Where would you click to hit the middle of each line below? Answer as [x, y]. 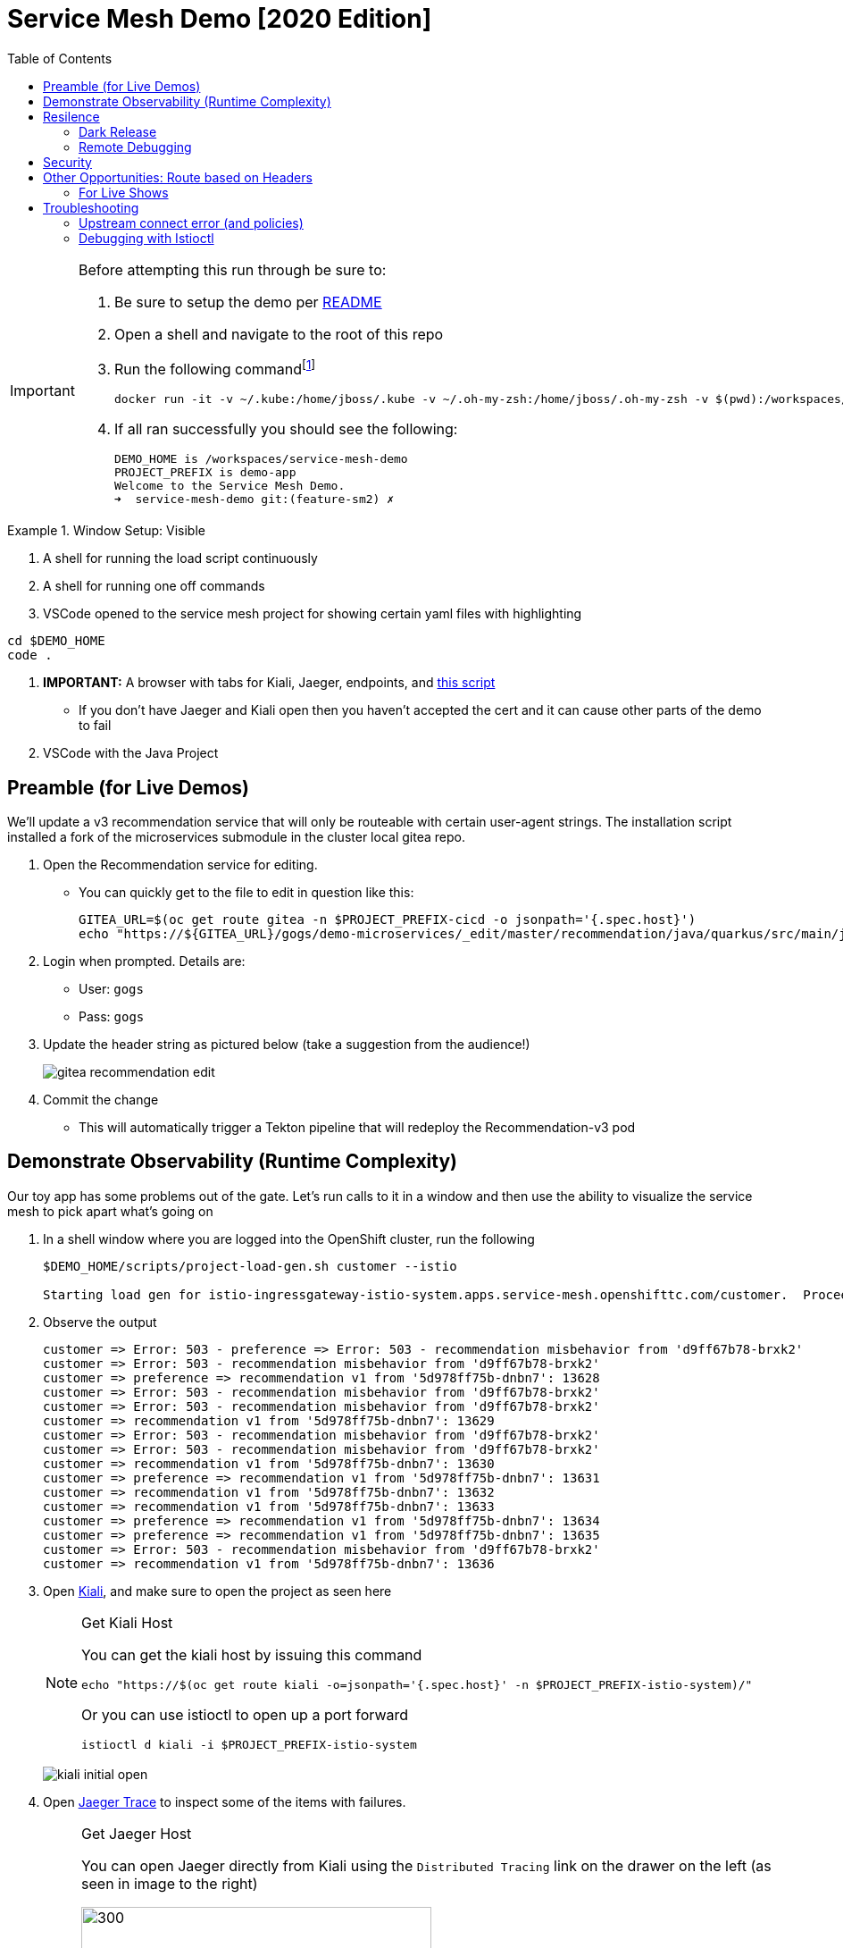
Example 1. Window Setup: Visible [106, 531]
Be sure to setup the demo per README [248, 302]
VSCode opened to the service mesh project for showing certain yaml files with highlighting [313, 614]
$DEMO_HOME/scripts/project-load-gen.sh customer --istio [250, 1266]
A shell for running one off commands [154, 586]
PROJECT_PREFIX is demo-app [205, 473]
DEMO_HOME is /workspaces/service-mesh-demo [261, 459]
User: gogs [111, 988]
